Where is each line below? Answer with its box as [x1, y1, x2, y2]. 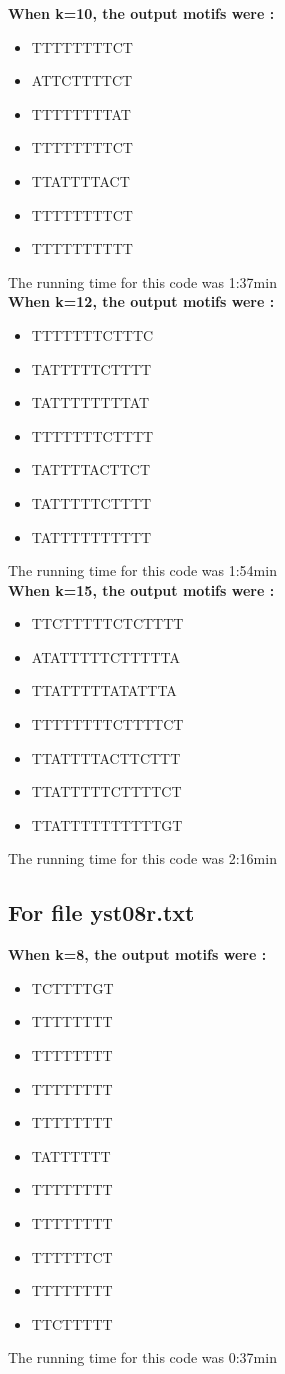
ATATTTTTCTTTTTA [31, 646, 180, 667]
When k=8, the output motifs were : [8, 944, 267, 965]
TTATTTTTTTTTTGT [31, 814, 183, 835]
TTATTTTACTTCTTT [31, 747, 181, 768]
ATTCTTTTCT [31, 70, 133, 91]
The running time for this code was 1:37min [8, 271, 277, 292]
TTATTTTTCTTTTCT [31, 781, 182, 802]
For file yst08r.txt [8, 897, 195, 928]
